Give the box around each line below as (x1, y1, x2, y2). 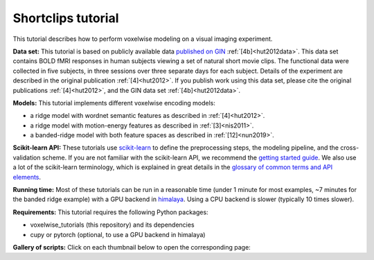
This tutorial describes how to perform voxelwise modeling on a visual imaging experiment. (12, 35, 273, 43)
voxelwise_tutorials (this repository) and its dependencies (30, 220, 195, 229)
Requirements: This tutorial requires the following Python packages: (12, 208, 208, 216)
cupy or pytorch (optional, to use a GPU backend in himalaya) (30, 230, 206, 239)
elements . (12, 173, 42, 181)
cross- (340, 144, 359, 152)
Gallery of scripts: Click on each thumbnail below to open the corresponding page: (12, 243, 251, 251)
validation (12, 153, 41, 162)
